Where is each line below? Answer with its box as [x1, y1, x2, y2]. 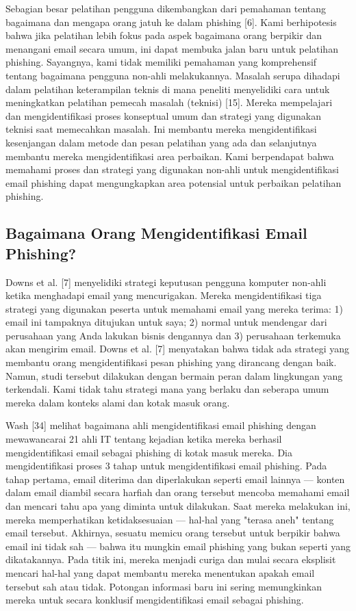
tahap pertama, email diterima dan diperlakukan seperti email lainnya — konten [5, 471, 345, 486]
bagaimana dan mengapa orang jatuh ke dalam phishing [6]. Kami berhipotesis [5, 14, 337, 29]
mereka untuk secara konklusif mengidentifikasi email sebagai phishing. [5, 593, 304, 607]
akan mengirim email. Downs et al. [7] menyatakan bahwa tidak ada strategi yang [5, 341, 350, 356]
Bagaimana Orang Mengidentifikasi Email [5, 222, 307, 244]
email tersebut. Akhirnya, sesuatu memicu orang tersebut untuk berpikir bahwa [5, 525, 340, 540]
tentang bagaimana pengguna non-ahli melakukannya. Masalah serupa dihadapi [5, 68, 340, 82]
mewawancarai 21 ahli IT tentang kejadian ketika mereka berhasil [5, 432, 282, 446]
